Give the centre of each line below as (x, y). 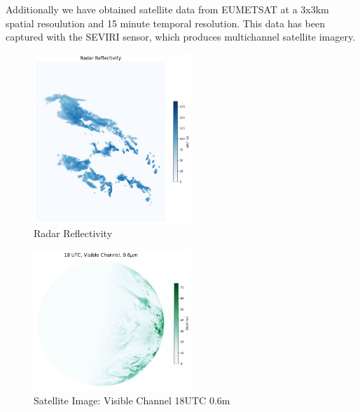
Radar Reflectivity (73, 233)
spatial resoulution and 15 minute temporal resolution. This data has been (165, 23)
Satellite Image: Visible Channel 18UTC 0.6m (132, 400)
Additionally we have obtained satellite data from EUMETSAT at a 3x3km (167, 9)
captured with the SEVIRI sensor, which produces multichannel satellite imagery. (181, 37)
